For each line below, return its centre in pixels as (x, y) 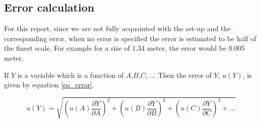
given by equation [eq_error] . (49, 85)
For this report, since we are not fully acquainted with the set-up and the (117, 28)
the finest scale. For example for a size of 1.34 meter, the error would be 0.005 (124, 48)
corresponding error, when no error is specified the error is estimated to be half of (130, 38)
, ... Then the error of (178, 75)
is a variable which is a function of (70, 75)
